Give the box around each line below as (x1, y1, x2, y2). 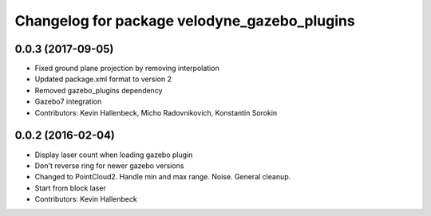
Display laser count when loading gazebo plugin (34, 150, 193, 159)
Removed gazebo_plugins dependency (34, 85, 163, 95)
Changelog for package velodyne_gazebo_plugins (14, 12, 355, 29)
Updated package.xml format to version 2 (34, 74, 172, 84)
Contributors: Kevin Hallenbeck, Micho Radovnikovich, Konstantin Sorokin (34, 108, 278, 117)
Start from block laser (34, 183, 107, 193)
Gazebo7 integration (34, 96, 102, 107)
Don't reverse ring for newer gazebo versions (34, 160, 184, 171)
